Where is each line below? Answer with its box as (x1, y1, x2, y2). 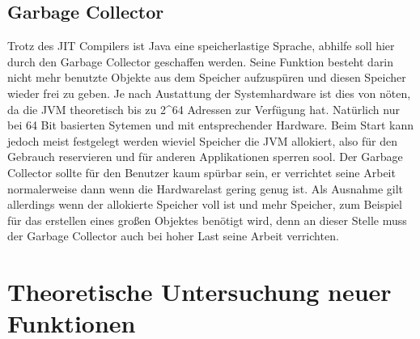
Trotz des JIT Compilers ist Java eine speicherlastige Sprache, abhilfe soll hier (7, 37, 395, 54)
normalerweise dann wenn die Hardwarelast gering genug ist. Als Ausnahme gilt (7, 180, 404, 197)
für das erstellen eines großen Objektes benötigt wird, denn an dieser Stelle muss (7, 211, 407, 228)
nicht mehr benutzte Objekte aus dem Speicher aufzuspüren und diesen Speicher (7, 69, 406, 86)
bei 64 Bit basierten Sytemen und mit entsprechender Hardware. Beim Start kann (7, 117, 414, 133)
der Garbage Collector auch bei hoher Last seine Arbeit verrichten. (7, 227, 339, 244)
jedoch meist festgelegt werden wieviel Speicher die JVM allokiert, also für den (7, 132, 398, 149)
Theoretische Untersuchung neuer (7, 275, 392, 308)
